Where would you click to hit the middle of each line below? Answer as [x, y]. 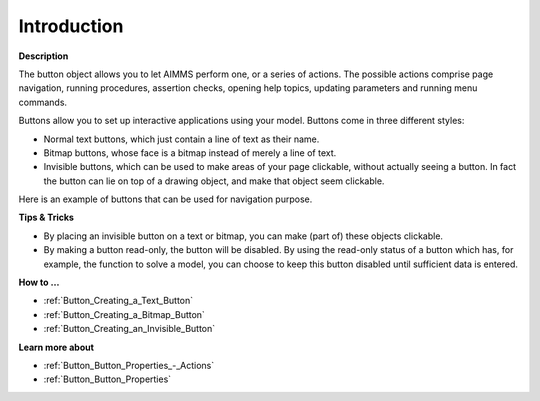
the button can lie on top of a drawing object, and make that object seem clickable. [214, 181]
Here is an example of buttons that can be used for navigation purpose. [165, 199]
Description [43, 56]
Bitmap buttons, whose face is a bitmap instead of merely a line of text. [190, 152]
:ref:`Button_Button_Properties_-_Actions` [129, 365]
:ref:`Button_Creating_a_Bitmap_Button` [124, 314]
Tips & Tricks [46, 217]
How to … [39, 282]
